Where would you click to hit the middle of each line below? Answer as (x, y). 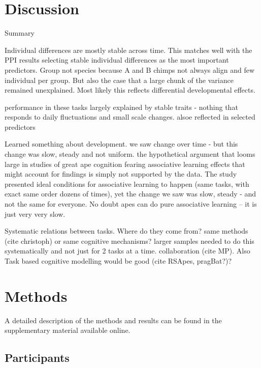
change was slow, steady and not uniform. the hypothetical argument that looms (130, 154)
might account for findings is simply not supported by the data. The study (121, 174)
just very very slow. (35, 214)
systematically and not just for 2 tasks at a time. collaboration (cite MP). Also (127, 251)
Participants (37, 358)
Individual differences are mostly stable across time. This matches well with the (128, 50)
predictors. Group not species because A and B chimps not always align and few (130, 69)
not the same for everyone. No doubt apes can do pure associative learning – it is (131, 204)
